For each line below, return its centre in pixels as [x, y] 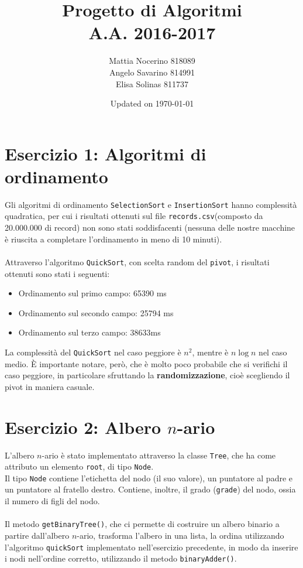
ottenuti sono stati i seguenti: [57, 273]
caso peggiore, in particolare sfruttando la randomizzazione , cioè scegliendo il [147, 375]
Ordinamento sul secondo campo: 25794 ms [96, 312]
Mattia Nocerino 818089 [152, 61]
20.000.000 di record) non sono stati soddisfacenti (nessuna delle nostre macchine [150, 227]
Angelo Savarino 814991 [152, 72]
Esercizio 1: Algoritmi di [106, 153]
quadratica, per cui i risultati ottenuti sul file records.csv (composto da [134, 216]
